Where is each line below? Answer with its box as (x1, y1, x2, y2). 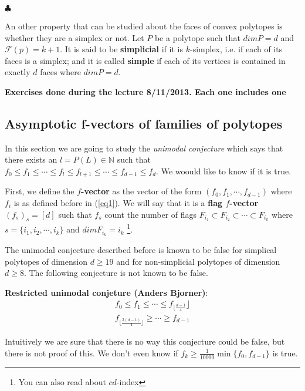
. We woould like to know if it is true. (156, 164, 292, 177)
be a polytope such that (154, 31, 240, 43)
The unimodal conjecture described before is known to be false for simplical (5, 243, 277, 255)
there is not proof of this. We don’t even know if (5, 346, 178, 359)
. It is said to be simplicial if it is (60, 43, 184, 55)
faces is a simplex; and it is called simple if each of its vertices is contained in (5, 54, 286, 66)
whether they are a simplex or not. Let (5, 31, 144, 43)
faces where (40, 66, 81, 78)
